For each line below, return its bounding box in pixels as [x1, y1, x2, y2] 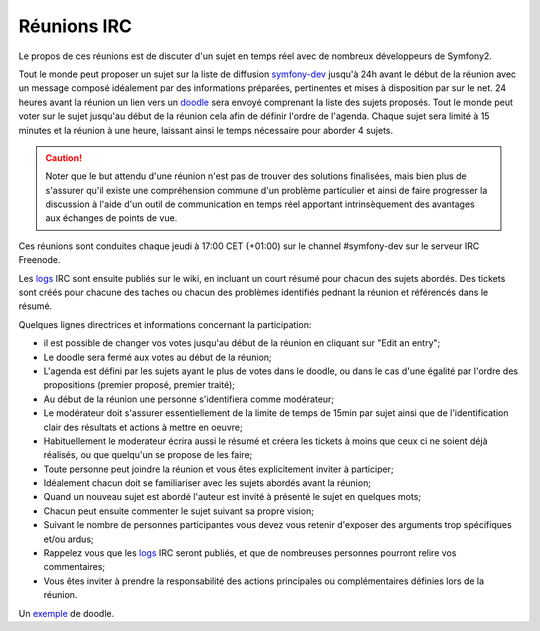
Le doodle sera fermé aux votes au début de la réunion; [43, 351, 272, 363]
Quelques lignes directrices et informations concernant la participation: [18, 318, 312, 330]
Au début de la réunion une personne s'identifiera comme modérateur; [43, 393, 335, 405]
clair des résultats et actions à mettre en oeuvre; [43, 421, 244, 433]
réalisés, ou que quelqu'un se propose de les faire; [43, 449, 253, 461]
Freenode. [18, 254, 61, 266]
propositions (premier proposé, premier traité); [43, 379, 235, 391]
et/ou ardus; [43, 533, 94, 545]
